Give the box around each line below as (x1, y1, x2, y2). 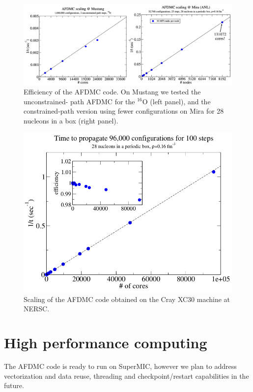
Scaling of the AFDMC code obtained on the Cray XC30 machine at (24, 294, 230, 304)
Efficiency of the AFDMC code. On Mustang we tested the (24, 86, 201, 96)
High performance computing (4, 332, 207, 353)
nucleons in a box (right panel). (24, 115, 118, 125)
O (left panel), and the (142, 96, 211, 106)
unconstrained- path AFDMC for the (24, 96, 135, 106)
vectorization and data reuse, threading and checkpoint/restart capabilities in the (4, 370, 249, 381)
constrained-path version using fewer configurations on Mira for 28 (24, 106, 224, 116)
